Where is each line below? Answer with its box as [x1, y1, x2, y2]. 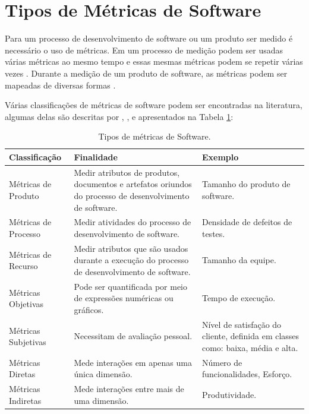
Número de [201, 356, 242, 368]
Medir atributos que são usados [74, 242, 188, 254]
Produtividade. [201, 388, 257, 401]
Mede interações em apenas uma [74, 356, 192, 368]
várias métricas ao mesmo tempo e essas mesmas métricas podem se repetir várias [5, 55, 303, 68]
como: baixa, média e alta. [201, 342, 298, 354]
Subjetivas [9, 336, 46, 348]
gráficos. [74, 304, 104, 315]
